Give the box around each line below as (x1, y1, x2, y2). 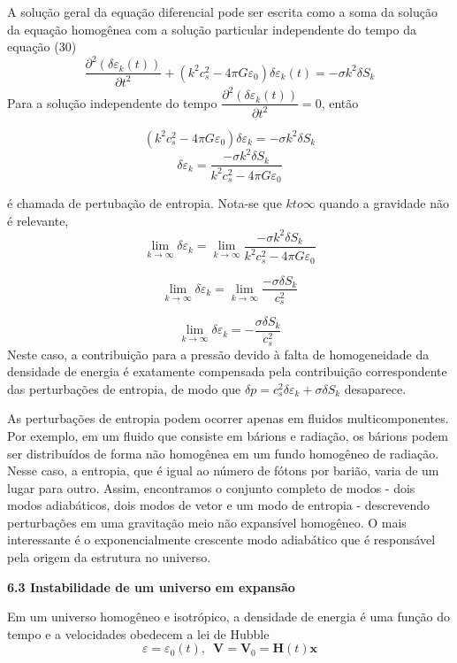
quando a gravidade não (319, 193, 450, 212)
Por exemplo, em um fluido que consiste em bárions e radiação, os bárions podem (7, 426, 448, 444)
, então (321, 93, 359, 112)
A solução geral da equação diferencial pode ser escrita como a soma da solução (7, 3, 438, 20)
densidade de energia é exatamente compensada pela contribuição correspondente (7, 362, 447, 381)
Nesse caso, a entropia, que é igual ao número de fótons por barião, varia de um (7, 461, 439, 480)
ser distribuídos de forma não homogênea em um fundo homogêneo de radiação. (7, 443, 439, 462)
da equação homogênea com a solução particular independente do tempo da (7, 19, 416, 38)
